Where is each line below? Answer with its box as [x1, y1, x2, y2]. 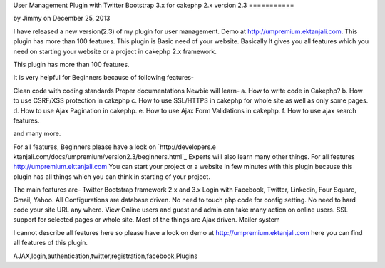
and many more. [13, 129, 61, 138]
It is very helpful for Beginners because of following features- [13, 73, 194, 82]
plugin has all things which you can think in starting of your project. [13, 172, 210, 181]
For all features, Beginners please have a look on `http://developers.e [13, 143, 217, 151]
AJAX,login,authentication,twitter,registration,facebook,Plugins [13, 252, 198, 260]
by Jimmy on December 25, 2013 [13, 14, 111, 23]
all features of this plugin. [13, 239, 88, 247]
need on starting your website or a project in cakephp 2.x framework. [13, 47, 217, 56]
